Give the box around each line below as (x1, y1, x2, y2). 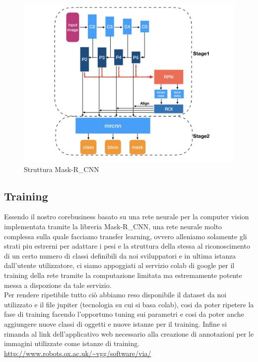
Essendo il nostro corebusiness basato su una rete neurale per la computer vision (4, 211, 249, 222)
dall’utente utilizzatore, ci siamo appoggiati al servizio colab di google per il (4, 260, 235, 271)
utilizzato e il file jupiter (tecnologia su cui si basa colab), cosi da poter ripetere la (4, 299, 254, 309)
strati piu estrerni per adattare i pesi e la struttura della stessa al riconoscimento (4, 241, 250, 251)
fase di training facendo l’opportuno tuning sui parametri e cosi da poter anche (4, 309, 244, 319)
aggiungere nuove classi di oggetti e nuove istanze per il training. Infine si (4, 318, 227, 329)
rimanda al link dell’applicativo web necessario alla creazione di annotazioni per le (4, 328, 254, 339)
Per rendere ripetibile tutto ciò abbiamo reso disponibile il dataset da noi (4, 289, 227, 300)
